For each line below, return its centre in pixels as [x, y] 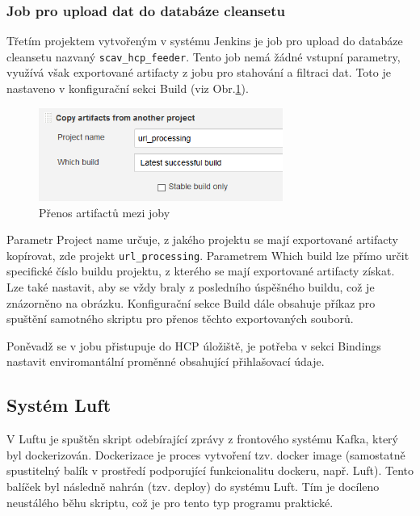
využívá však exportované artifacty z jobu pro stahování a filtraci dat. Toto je [199, 72]
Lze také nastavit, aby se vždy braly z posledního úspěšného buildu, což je [191, 287]
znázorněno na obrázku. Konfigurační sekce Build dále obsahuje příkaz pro [191, 302]
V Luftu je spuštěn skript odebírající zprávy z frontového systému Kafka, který [202, 439]
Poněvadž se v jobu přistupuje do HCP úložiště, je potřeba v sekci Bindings [194, 345]
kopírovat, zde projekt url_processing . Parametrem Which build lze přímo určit [208, 255]
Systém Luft [59, 405]
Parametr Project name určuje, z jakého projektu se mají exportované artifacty [202, 239]
